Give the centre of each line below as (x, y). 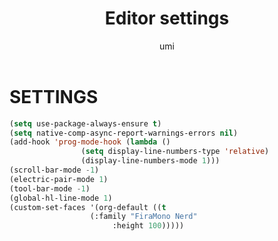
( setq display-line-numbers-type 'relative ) (175, 152)
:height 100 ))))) (148, 226)
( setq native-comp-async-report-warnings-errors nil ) (124, 133)
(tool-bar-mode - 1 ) (50, 188)
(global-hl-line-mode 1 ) (61, 198)
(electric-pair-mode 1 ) (59, 179)
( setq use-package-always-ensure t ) (85, 123)
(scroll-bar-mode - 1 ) (54, 170)
